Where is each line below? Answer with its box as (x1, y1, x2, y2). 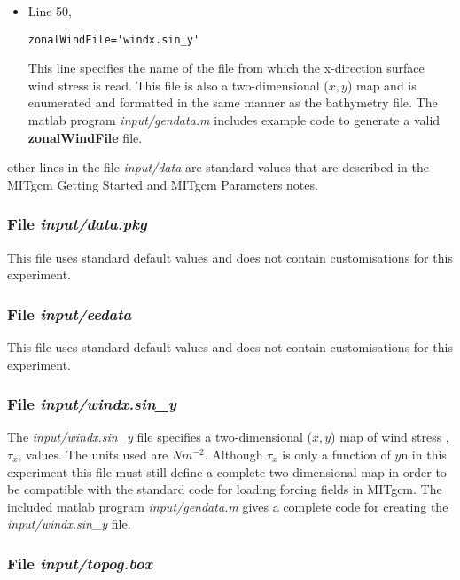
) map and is (347, 75, 417, 94)
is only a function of (282, 445, 391, 464)
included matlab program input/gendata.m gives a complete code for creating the (7, 497, 448, 515)
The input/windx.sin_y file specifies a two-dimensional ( (7, 427, 312, 446)
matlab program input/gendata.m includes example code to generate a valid (27, 111, 441, 129)
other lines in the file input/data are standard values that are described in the (7, 158, 429, 176)
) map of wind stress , (331, 427, 449, 446)
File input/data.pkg (7, 213, 147, 235)
